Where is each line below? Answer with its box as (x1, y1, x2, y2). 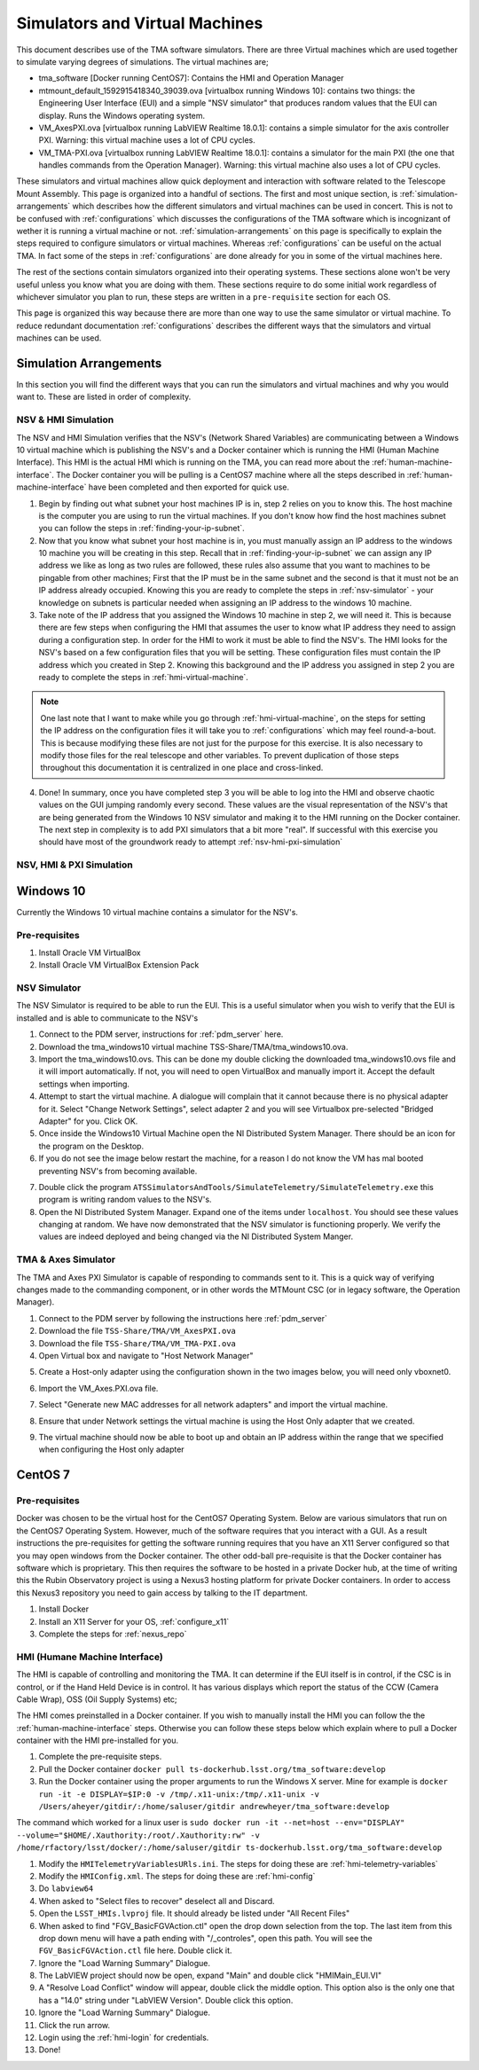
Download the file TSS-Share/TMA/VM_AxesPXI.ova (38, 1326, 237, 1337)
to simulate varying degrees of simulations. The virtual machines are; (16, 56, 270, 67)
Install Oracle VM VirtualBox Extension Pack (38, 960, 200, 970)
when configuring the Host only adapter (38, 1444, 185, 1454)
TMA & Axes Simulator (16, 1253, 115, 1266)
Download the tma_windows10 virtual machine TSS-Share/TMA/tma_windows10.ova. (38, 1041, 349, 1052)
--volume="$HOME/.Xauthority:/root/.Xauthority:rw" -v (16, 1830, 261, 1840)
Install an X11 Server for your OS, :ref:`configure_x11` (38, 1616, 230, 1627)
